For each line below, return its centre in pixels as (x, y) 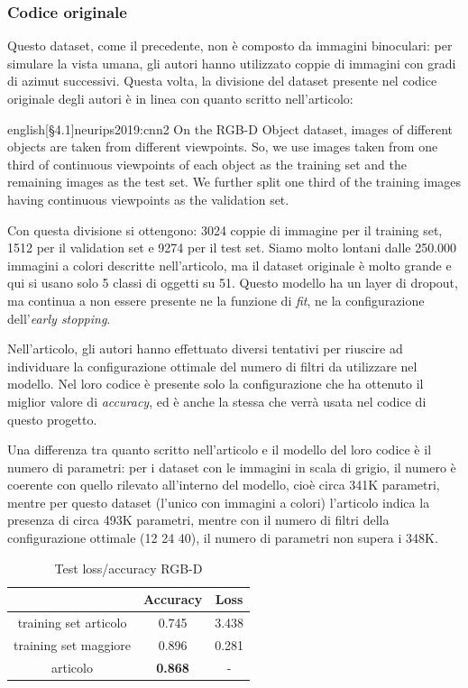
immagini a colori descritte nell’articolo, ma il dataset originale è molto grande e (229, 265)
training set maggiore (73, 644)
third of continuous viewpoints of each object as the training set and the (207, 164)
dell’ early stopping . (59, 318)
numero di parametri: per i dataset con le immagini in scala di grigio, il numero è (232, 467)
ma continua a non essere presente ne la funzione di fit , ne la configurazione (216, 300)
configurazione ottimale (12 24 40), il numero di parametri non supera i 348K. (223, 538)
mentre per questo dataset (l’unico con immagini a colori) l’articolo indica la (219, 502)
